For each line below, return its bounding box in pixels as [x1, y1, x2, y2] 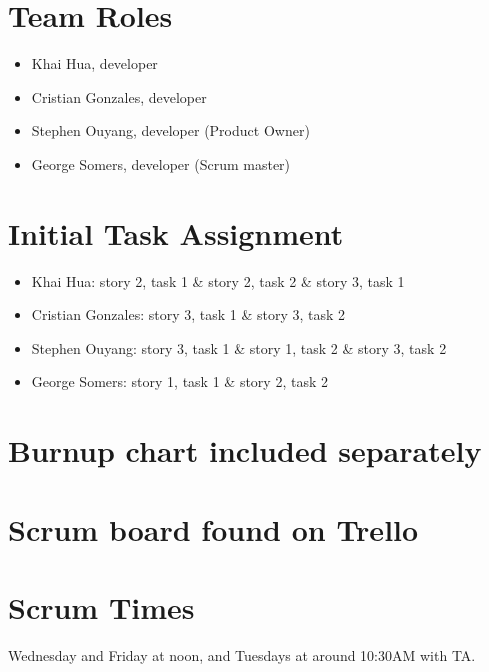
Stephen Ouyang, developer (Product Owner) [31, 120, 310, 141]
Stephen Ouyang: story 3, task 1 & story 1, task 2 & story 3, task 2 [31, 337, 447, 358]
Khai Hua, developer [31, 53, 158, 74]
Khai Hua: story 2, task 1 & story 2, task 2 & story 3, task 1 [31, 270, 405, 291]
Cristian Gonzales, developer [31, 86, 207, 107]
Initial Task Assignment [8, 212, 344, 253]
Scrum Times [8, 586, 195, 627]
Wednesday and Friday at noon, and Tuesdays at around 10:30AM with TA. [8, 644, 476, 665]
